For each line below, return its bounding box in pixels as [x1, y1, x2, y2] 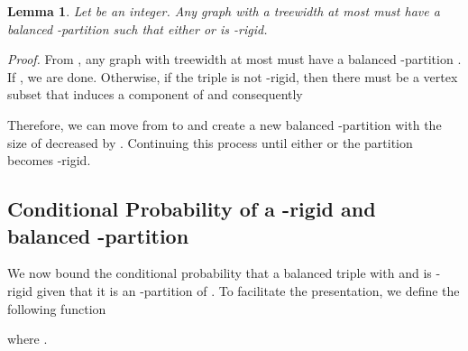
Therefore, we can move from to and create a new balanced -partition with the [7, 115, 442, 134]
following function [7, 299, 106, 318]
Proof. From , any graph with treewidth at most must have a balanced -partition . [7, 50, 462, 69]
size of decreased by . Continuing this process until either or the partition [7, 133, 413, 152]
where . [7, 329, 48, 348]
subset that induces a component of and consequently [7, 85, 303, 104]
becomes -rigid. [7, 151, 91, 170]
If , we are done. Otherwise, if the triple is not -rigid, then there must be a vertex [7, 67, 458, 86]
